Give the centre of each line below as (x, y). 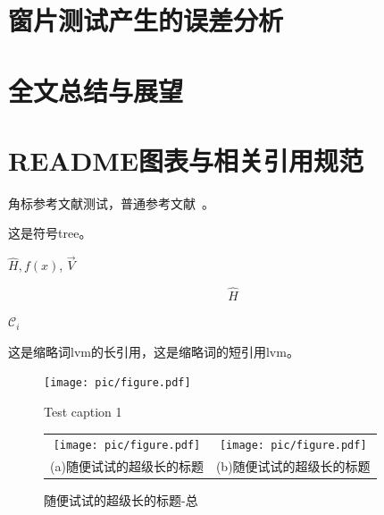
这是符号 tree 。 (50, 233)
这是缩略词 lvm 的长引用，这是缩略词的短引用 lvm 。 (154, 351)
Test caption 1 (83, 411)
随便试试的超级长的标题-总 (121, 500)
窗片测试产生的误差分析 (146, 20)
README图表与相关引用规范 (186, 160)
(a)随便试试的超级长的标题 (127, 466)
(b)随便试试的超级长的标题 (293, 466)
